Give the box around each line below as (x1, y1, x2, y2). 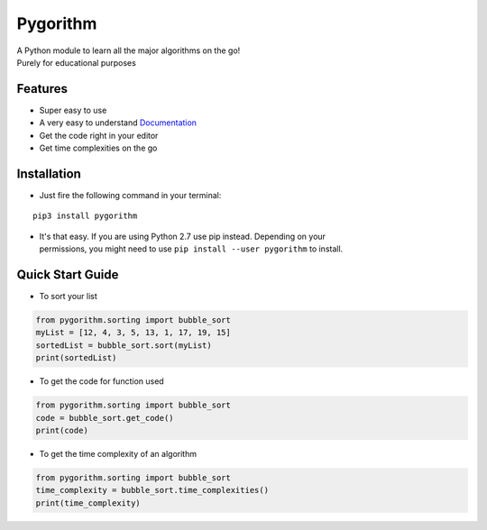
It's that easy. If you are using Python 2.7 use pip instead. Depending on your (39, 231, 326, 242)
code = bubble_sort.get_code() (35, 413, 175, 423)
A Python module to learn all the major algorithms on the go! (16, 45, 241, 56)
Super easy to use (39, 105, 107, 115)
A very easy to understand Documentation (39, 117, 198, 128)
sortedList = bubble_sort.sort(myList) (35, 340, 212, 351)
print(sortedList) (35, 352, 117, 363)
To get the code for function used (39, 376, 164, 387)
